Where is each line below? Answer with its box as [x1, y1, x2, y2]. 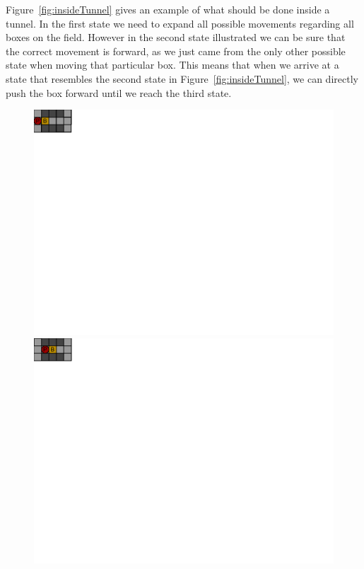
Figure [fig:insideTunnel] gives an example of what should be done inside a [6, 2, 330, 16]
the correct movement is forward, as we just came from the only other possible [6, 43, 346, 58]
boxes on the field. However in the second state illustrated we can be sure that [6, 30, 346, 45]
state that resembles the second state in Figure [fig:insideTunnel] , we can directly [6, 71, 358, 86]
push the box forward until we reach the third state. [6, 85, 232, 100]
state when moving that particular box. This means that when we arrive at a [6, 57, 339, 72]
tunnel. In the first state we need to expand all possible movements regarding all [6, 16, 354, 30]
